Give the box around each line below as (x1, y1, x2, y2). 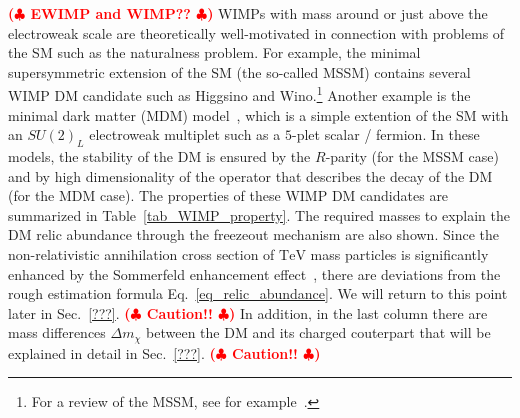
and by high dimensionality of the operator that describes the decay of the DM (8, 165, 493, 186)
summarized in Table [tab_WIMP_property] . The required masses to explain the (8, 204, 511, 225)
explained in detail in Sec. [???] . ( (8, 342, 216, 363)
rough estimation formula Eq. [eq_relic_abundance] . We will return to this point (8, 283, 508, 304)
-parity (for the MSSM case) (325, 146, 499, 167)
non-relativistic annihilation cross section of (8, 243, 275, 264)
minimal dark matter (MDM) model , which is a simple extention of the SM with (8, 104, 509, 125)
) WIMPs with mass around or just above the (207, 3, 488, 23)
